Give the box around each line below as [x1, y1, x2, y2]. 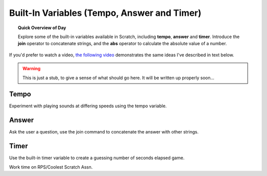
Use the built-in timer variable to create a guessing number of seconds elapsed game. [9, 155, 185, 161]
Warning [22, 66, 41, 72]
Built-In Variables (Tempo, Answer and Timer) [9, 7, 202, 18]
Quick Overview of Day [18, 25, 66, 31]
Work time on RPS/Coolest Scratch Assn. [9, 164, 93, 170]
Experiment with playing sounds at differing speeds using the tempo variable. [9, 103, 167, 109]
